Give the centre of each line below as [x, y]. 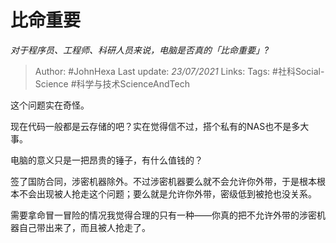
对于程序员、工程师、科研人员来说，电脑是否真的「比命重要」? [140, 50]
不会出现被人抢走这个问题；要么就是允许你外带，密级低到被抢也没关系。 [167, 193]
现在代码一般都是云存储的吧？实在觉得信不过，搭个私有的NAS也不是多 [155, 126]
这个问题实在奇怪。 [50, 105]
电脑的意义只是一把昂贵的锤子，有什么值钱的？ [106, 160]
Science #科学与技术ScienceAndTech [112, 83]
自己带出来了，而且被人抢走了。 [84, 227]
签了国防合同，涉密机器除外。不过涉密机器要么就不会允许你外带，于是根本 [163, 181]
